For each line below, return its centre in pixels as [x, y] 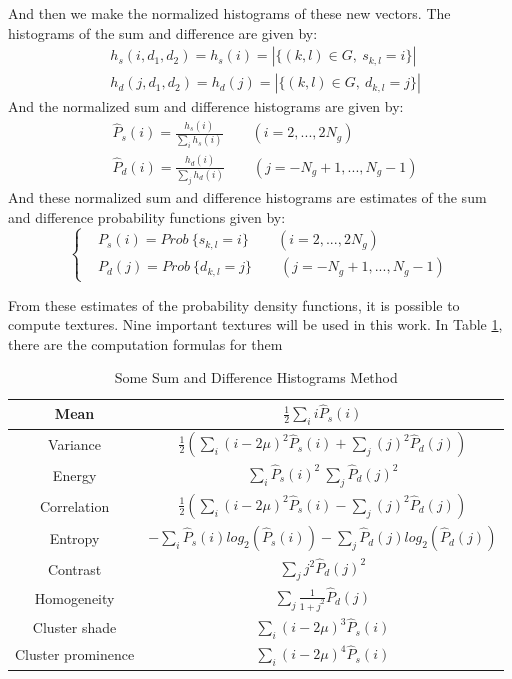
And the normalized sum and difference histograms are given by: [206, 106]
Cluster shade [74, 627]
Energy [74, 474]
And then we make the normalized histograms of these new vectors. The [229, 13]
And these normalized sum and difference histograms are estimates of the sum [247, 196]
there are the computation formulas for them [145, 343]
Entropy [74, 537]
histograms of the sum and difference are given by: [163, 32]
